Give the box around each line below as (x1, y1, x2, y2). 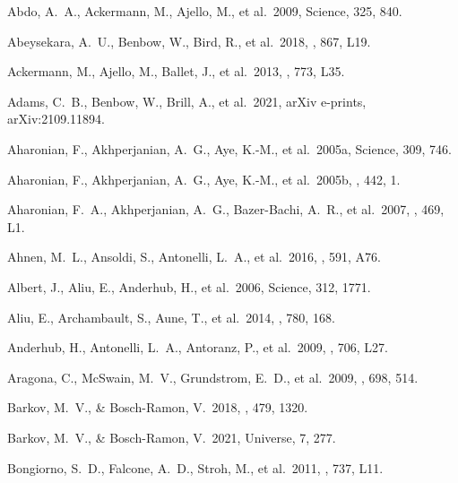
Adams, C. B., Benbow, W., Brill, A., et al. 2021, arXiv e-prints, (7, 91, 367, 110)
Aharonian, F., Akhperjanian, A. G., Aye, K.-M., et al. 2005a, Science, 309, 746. (7, 139, 452, 158)
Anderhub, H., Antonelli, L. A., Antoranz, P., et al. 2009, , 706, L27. (7, 338, 388, 357)
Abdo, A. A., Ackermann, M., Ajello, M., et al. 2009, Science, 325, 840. (7, 2, 402, 20)
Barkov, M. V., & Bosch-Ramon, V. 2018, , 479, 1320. (7, 398, 308, 417)
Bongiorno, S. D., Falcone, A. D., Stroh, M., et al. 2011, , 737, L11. (7, 458, 384, 477)
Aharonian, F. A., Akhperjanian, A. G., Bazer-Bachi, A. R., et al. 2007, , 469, (7, 200, 445, 219)
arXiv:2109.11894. (7, 109, 105, 128)
